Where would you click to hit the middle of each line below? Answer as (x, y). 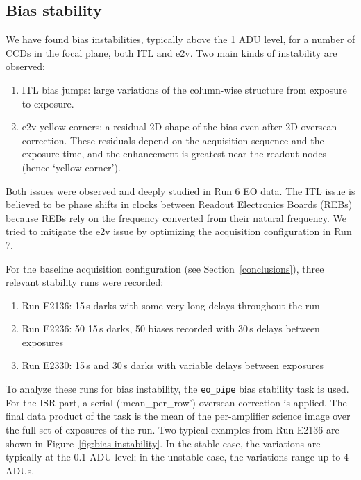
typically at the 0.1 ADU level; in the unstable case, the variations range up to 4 (177, 457)
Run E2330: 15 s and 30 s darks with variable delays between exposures (173, 365)
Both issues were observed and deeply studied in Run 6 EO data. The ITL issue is (180, 190)
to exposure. (48, 103)
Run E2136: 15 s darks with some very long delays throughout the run (171, 305)
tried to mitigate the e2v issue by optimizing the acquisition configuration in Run (179, 231)
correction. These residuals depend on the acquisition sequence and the (173, 140)
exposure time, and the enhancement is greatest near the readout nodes (174, 154)
